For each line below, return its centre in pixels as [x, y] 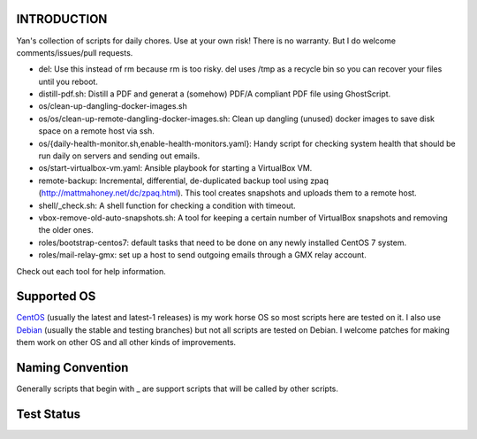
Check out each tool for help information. [91, 271]
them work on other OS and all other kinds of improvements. [126, 343]
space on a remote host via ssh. [96, 131]
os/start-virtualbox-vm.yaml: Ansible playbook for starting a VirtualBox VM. [175, 168]
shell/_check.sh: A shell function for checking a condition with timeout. [167, 205]
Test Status [49, 414]
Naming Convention [72, 368]
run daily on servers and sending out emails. [119, 156]
